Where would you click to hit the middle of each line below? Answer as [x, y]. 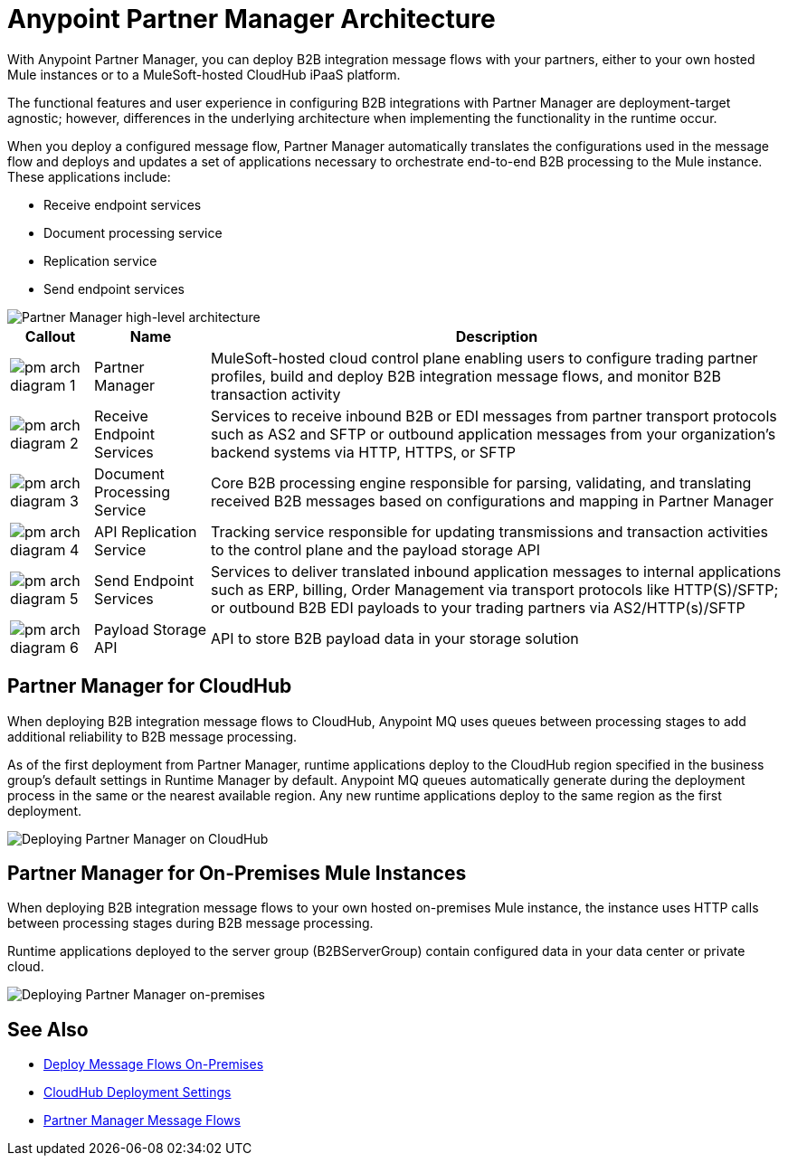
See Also [48, 1029]
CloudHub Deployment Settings [138, 1092]
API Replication [146, 531]
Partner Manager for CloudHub [150, 686]
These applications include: [89, 176]
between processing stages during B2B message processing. [190, 923]
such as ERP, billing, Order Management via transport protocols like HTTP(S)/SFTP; [495, 589]
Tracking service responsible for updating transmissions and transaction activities [489, 531]
